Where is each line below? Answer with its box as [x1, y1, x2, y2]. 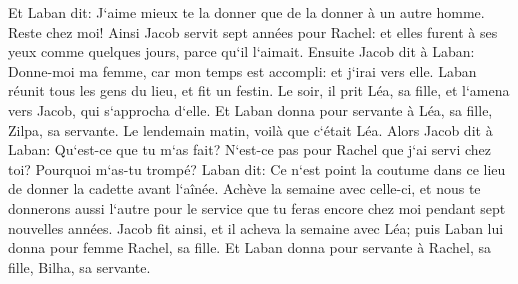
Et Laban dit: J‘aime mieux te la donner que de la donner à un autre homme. [8, 2, 485, 22]
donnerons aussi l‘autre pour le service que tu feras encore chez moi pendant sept [8, 197, 506, 218]
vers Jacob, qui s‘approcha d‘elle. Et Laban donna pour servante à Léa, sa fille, [8, 99, 493, 120]
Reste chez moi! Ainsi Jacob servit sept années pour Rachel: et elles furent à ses [8, 21, 498, 42]
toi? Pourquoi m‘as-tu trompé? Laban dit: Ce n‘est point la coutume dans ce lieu [8, 158, 506, 179]
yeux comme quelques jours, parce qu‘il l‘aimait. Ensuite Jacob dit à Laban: [8, 41, 475, 62]
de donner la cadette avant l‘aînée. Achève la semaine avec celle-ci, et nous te [8, 178, 481, 199]
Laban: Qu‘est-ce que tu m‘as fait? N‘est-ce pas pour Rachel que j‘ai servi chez [8, 139, 492, 160]
